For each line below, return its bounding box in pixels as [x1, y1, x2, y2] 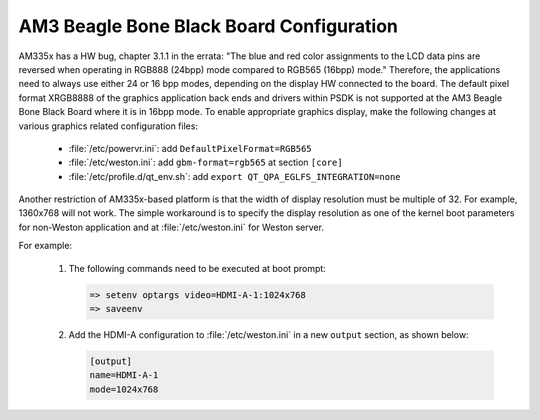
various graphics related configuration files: [18, 120, 199, 132]
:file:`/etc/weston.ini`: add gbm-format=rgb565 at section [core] [68, 156, 344, 169]
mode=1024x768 [89, 383, 159, 395]
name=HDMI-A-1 [89, 370, 159, 381]
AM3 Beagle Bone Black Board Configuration [18, 15, 399, 37]
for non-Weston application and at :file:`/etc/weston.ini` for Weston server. [18, 221, 325, 233]
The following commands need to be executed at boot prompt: [68, 262, 327, 274]
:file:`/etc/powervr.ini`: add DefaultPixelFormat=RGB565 [68, 142, 312, 154]
